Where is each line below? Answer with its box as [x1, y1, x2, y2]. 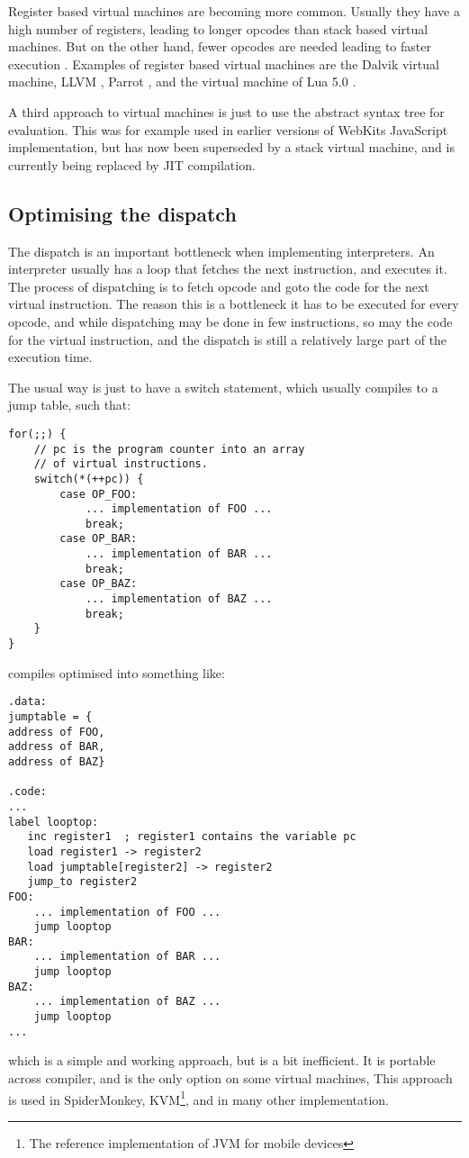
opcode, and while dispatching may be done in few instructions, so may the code [8, 312, 453, 330]
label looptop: [8, 815, 99, 828]
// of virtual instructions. [33, 457, 208, 471]
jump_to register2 [27, 875, 138, 889]
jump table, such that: [8, 395, 131, 414]
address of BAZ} [8, 755, 105, 768]
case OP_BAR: [59, 532, 138, 546]
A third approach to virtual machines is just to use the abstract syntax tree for [8, 102, 445, 121]
